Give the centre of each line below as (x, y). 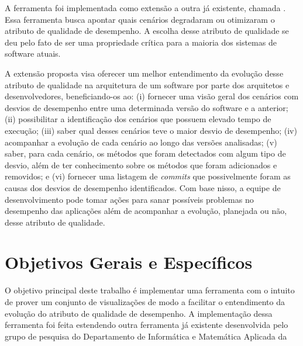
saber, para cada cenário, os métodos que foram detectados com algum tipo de (145, 153)
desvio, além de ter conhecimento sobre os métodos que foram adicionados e (141, 165)
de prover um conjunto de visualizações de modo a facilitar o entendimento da (145, 302)
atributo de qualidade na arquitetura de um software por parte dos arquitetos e (147, 84)
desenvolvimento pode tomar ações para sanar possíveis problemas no (129, 199)
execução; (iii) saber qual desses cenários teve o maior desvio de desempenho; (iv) (151, 130)
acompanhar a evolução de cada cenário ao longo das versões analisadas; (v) (141, 142)
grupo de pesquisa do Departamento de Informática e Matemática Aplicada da (146, 336)
